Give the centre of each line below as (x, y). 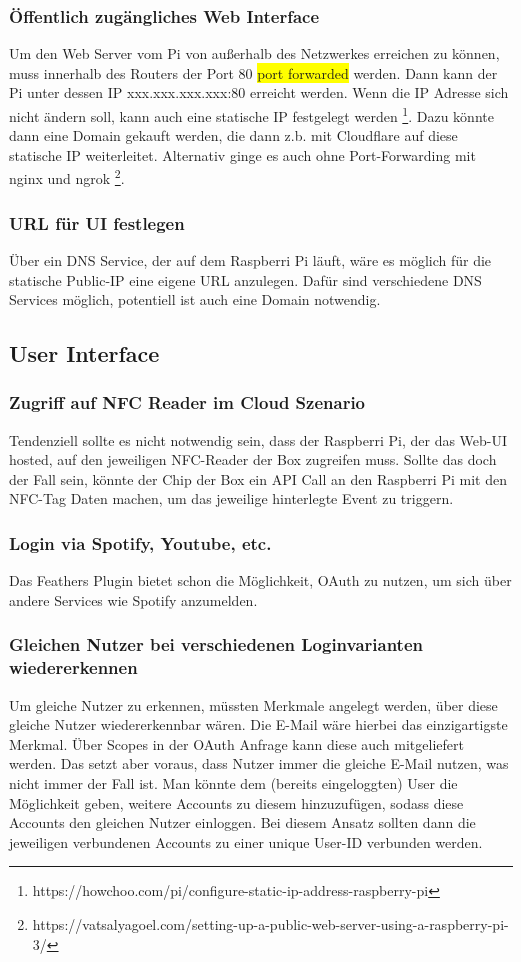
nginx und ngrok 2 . (67, 177)
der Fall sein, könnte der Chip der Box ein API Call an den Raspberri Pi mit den (258, 478)
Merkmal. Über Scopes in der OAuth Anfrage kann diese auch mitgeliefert (236, 743)
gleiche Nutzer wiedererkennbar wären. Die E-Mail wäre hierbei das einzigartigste (258, 724)
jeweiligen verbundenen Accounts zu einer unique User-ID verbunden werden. (246, 841)
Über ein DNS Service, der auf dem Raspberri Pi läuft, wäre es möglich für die (250, 259)
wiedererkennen (73, 667)
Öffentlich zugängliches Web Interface (164, 15)
